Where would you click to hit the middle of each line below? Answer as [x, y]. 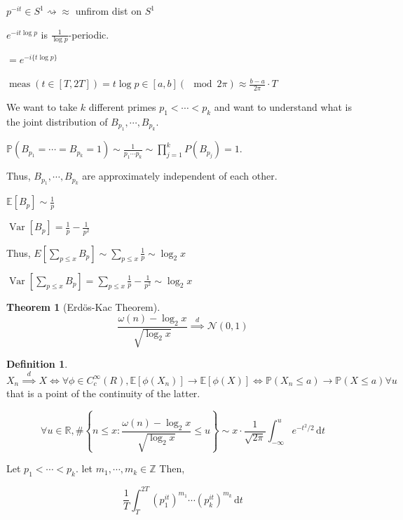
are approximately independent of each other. [180, 176]
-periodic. [89, 34]
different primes [122, 106]
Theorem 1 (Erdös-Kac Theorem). [83, 306]
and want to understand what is [283, 106]
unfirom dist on [108, 11]
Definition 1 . [37, 364]
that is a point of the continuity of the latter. [103, 393]
